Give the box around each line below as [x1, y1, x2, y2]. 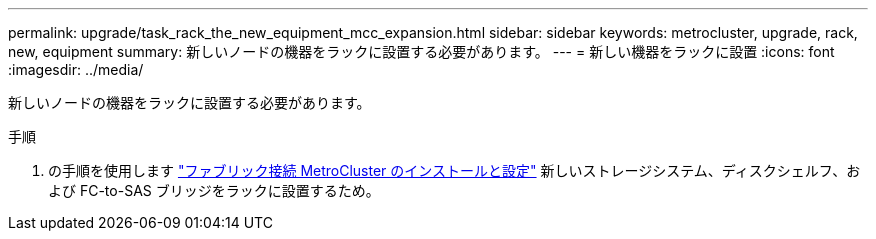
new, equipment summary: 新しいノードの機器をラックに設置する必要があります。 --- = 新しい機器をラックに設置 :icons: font [8, 43, 835, 60]
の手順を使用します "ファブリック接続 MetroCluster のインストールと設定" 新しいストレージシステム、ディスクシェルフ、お [48, 162, 861, 179]
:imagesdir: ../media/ [8, 61, 144, 78]
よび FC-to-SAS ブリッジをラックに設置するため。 [48, 182, 380, 199]
